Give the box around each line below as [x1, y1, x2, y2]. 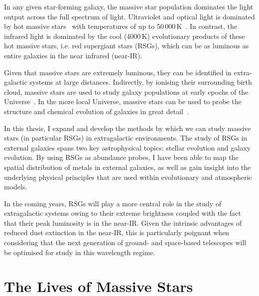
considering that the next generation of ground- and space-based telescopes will [4, 237, 247, 248]
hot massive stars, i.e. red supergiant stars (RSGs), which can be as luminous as [4, 40, 249, 51]
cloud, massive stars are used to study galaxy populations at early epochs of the [4, 86, 249, 97]
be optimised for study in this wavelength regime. [4, 247, 155, 257]
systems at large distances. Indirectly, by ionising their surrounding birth [29, 77, 252, 87]
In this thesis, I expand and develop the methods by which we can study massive [4, 123, 251, 133]
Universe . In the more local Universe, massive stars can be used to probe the [4, 96, 242, 107]
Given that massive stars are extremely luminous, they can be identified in [4, 67, 232, 77]
